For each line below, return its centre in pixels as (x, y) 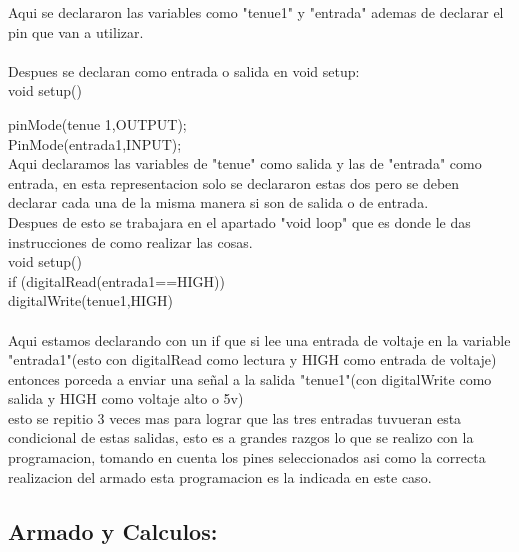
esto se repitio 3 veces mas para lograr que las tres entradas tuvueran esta (235, 417)
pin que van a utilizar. (76, 31)
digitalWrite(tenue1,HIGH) (91, 300)
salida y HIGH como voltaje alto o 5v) (126, 398)
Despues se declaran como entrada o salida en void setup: (184, 70)
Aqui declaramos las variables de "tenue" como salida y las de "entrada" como (245, 163)
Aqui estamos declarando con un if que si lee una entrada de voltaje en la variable (259, 339)
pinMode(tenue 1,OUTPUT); (97, 123)
